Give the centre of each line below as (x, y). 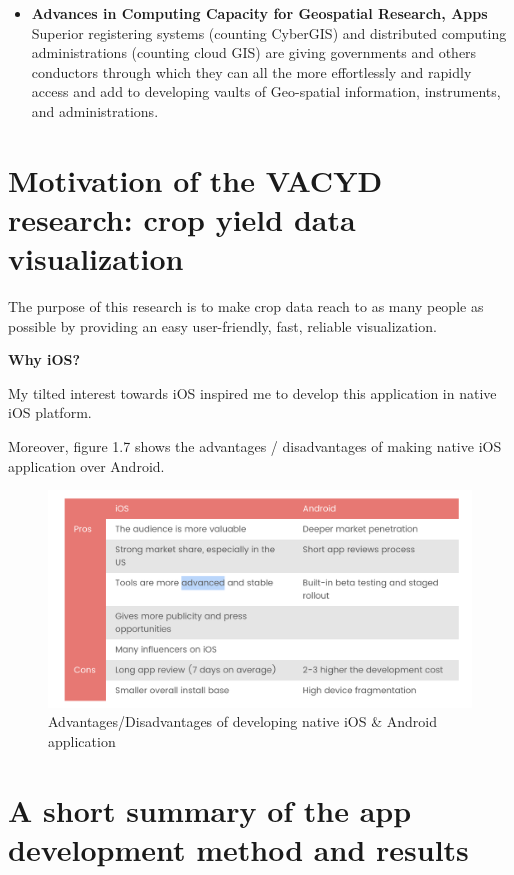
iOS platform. (50, 412)
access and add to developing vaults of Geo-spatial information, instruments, (266, 91)
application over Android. (86, 465)
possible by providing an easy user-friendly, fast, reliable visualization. (222, 325)
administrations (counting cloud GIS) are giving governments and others (254, 52)
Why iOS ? (44, 359)
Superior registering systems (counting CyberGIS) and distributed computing (269, 32)
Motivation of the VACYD (195, 179)
